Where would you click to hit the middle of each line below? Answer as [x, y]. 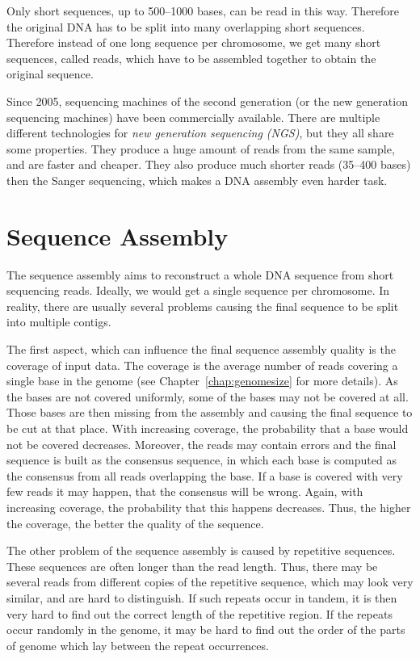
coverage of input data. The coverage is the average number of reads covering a [202, 365]
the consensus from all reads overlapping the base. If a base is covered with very [205, 475]
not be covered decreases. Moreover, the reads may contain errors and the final [202, 444]
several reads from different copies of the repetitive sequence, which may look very [210, 582]
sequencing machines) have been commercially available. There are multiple [193, 117]
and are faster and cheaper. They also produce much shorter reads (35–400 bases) [209, 164]
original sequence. [50, 74]
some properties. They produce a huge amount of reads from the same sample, [201, 148]
